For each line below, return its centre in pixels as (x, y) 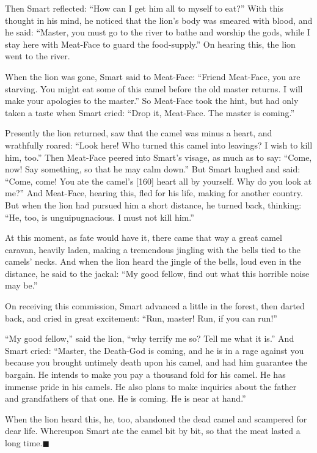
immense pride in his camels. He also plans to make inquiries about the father (151, 386)
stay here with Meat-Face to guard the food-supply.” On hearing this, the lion (150, 44)
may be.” (21, 285)
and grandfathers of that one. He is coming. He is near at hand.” (126, 398)
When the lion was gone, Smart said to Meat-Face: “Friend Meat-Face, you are (153, 76)
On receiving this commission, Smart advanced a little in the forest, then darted (155, 306)
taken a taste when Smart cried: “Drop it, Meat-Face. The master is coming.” (150, 112)
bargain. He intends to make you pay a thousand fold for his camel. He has (145, 374)
